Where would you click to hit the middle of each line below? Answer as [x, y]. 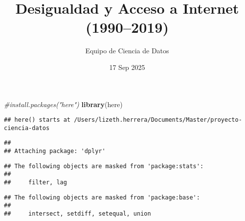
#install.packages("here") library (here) [63, 104]
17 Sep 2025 [127, 67]
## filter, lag [35, 183]
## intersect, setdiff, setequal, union [78, 214]
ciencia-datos [27, 128]
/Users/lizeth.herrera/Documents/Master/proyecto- [158, 120]
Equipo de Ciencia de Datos [127, 51]
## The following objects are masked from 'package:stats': [104, 166]
